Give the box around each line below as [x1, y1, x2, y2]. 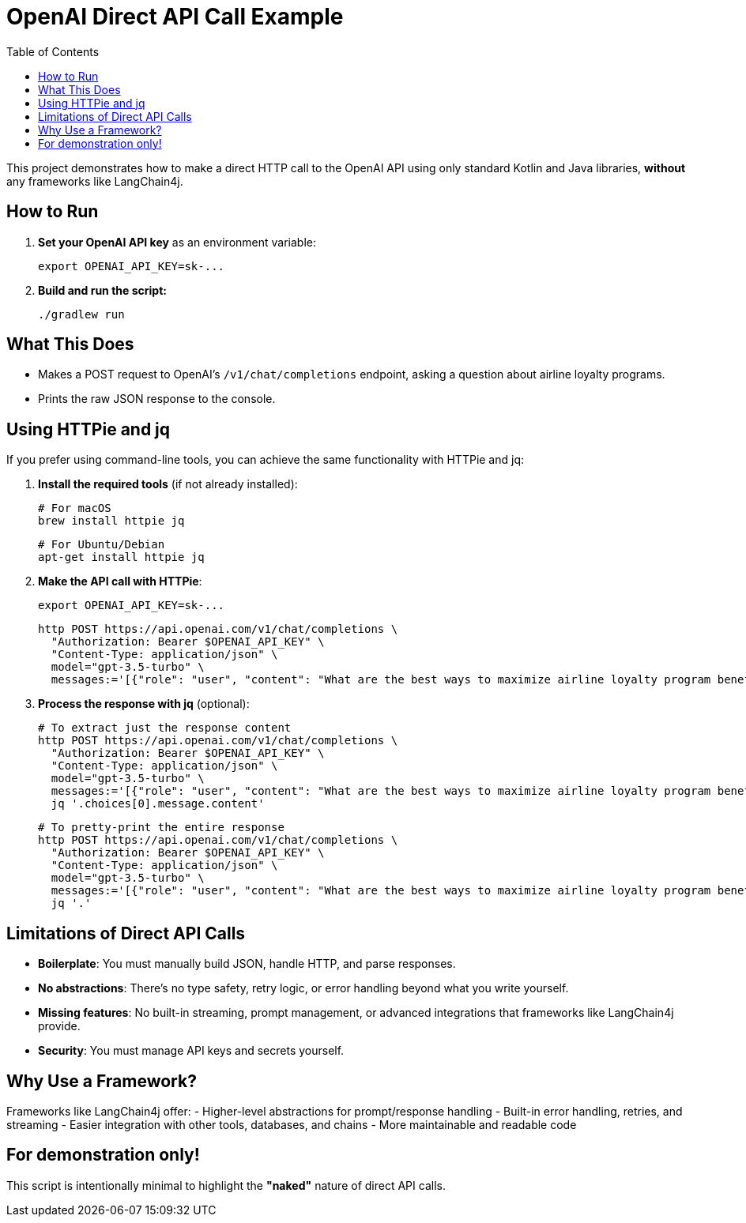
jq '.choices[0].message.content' [51, 797, 265, 811]
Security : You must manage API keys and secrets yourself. [38, 1044, 345, 1058]
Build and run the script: [38, 283, 167, 297]
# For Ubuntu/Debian [38, 538, 165, 551]
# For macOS [38, 502, 111, 515]
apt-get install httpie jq [38, 551, 205, 564]
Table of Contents [6, 44, 100, 58]
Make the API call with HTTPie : [38, 574, 202, 589]
